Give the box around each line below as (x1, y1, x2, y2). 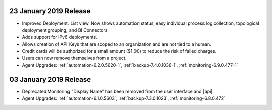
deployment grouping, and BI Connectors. (22, 27, 109, 33)
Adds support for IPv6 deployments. (22, 34, 98, 40)
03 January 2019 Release (9, 75, 91, 84)
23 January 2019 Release (9, 7, 91, 15)
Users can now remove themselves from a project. (22, 55, 127, 61)
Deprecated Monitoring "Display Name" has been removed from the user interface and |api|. (22, 88, 214, 94)
